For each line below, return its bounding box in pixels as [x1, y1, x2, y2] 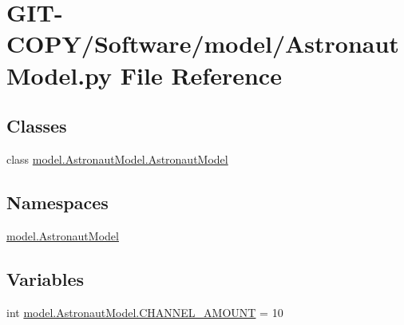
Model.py [6, 58, 113, 91]
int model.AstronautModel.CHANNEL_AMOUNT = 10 [6, 303, 283, 320]
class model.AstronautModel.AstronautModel [6, 150, 228, 167]
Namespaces [6, 189, 109, 214]
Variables [6, 266, 85, 291]
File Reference [120, 58, 282, 91]
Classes [6, 113, 67, 138]
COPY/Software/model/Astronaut [6, 27, 399, 60]
